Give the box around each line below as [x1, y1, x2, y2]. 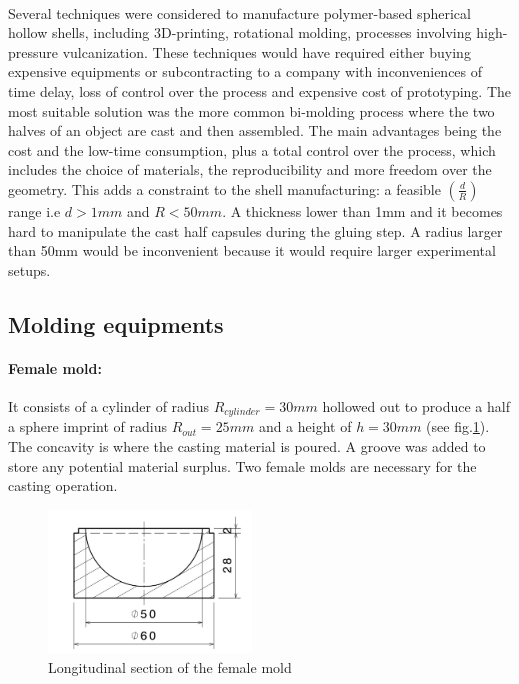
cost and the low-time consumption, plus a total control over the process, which [8, 139, 496, 160]
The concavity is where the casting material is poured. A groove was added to [8, 435, 486, 456]
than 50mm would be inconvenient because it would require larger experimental [8, 240, 496, 261]
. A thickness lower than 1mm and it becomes [222, 200, 503, 221]
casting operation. [8, 475, 118, 496]
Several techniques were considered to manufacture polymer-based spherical [8, 2, 471, 23]
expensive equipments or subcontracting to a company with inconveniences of [8, 61, 483, 82]
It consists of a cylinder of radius [8, 395, 210, 416]
